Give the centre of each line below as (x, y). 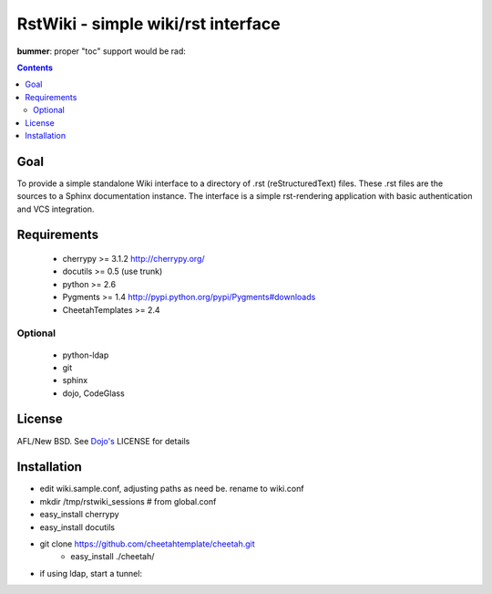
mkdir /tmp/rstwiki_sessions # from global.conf (128, 501)
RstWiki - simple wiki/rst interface (149, 24)
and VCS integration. (56, 209)
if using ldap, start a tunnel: (91, 573)
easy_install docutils (77, 527)
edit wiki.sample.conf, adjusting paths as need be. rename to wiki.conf (172, 489)
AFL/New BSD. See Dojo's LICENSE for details (103, 441)
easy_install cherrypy (79, 515)
